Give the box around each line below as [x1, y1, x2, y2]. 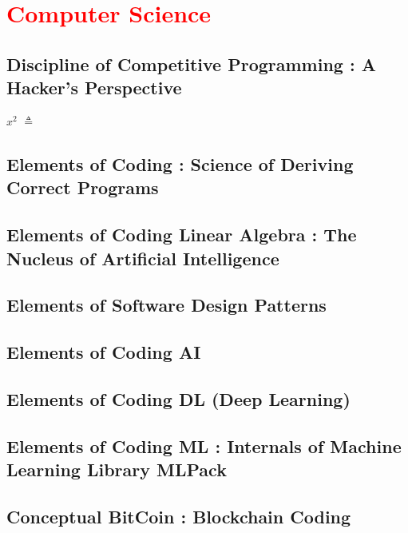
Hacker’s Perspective [6, 75, 182, 100]
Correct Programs [6, 175, 159, 200]
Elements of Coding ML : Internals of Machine [6, 433, 402, 458]
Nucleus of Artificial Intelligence [6, 245, 279, 270]
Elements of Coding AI [6, 340, 201, 364]
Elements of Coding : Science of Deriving [6, 151, 354, 176]
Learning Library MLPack [6, 457, 227, 482]
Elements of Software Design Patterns [6, 292, 327, 317]
